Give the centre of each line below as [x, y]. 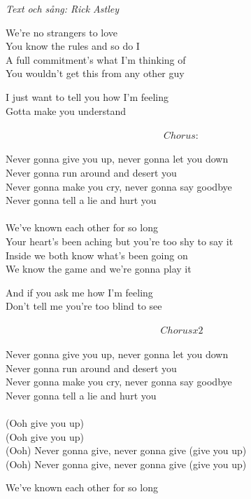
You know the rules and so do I [73, 46]
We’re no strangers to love [62, 32]
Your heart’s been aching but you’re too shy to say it [120, 241]
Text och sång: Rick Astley [63, 8]
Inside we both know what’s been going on [97, 255]
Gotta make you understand [66, 110]
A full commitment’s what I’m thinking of [96, 59]
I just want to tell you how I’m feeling [87, 96]
